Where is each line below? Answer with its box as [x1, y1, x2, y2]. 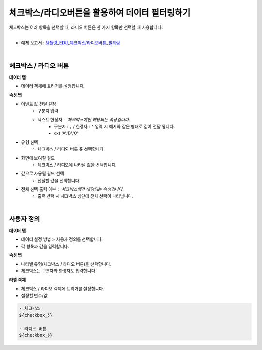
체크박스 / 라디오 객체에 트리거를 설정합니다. [21, 285, 104, 291]
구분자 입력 [37, 108, 59, 114]
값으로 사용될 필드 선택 [21, 170, 64, 177]
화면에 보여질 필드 [21, 155, 55, 161]
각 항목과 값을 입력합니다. [21, 243, 69, 249]
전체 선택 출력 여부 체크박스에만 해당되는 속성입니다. [21, 186, 124, 192]
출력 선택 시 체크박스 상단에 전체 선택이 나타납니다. [37, 193, 133, 199]
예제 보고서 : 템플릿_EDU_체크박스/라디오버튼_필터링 [21, 40, 120, 46]
